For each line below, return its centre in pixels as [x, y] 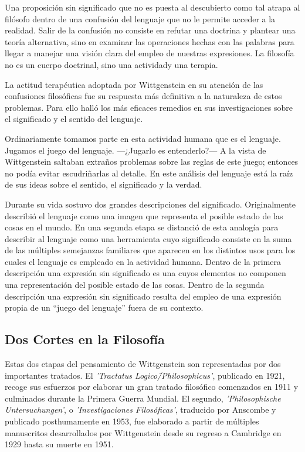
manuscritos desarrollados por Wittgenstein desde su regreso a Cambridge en [143, 432]
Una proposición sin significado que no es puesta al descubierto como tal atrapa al [152, 7]
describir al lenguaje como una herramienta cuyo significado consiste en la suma [148, 238]
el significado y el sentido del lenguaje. [74, 119]
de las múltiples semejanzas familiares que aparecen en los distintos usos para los [150, 250]
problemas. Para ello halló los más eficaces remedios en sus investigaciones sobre [149, 107]
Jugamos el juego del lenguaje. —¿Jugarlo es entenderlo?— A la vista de [135, 150]
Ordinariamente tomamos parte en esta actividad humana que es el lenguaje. [143, 138]
